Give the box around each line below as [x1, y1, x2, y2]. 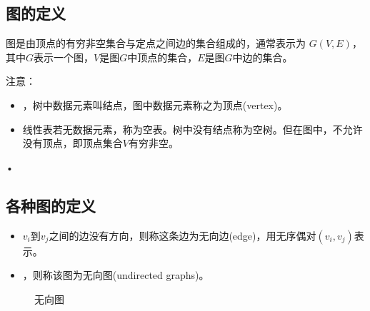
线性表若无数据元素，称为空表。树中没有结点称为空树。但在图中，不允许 [22, 121, 363, 136]
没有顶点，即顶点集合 [22, 136, 123, 151]
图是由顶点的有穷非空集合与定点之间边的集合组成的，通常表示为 [6, 36, 306, 51]
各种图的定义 [6, 194, 96, 216]
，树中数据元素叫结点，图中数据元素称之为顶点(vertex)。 [22, 97, 288, 112]
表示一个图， [34, 49, 94, 64]
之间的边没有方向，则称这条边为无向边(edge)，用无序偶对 [49, 228, 316, 243]
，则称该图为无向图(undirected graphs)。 [22, 267, 209, 282]
